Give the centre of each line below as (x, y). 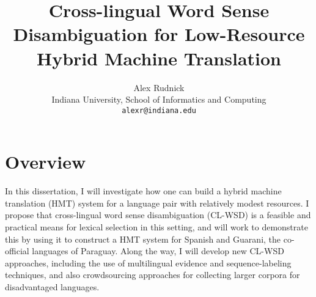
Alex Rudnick (159, 87)
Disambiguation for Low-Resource (159, 34)
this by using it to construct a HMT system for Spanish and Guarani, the (143, 239)
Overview (46, 162)
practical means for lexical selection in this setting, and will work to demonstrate (156, 227)
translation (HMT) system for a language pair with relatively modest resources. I (157, 203)
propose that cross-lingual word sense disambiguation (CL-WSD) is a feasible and (158, 215)
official (17, 251)
